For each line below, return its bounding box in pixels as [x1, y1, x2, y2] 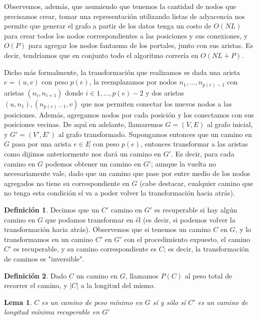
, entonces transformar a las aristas [140, 138, 248, 149]
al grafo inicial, [207, 119, 253, 129]
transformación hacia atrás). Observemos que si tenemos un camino [4, 224, 211, 234]
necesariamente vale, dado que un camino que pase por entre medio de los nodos [4, 168, 250, 178]
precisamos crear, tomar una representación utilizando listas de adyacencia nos [4, 10, 245, 21]
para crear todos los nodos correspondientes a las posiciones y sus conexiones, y [4, 30, 248, 40]
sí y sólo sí [152, 296, 186, 307]
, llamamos [125, 270, 158, 280]
